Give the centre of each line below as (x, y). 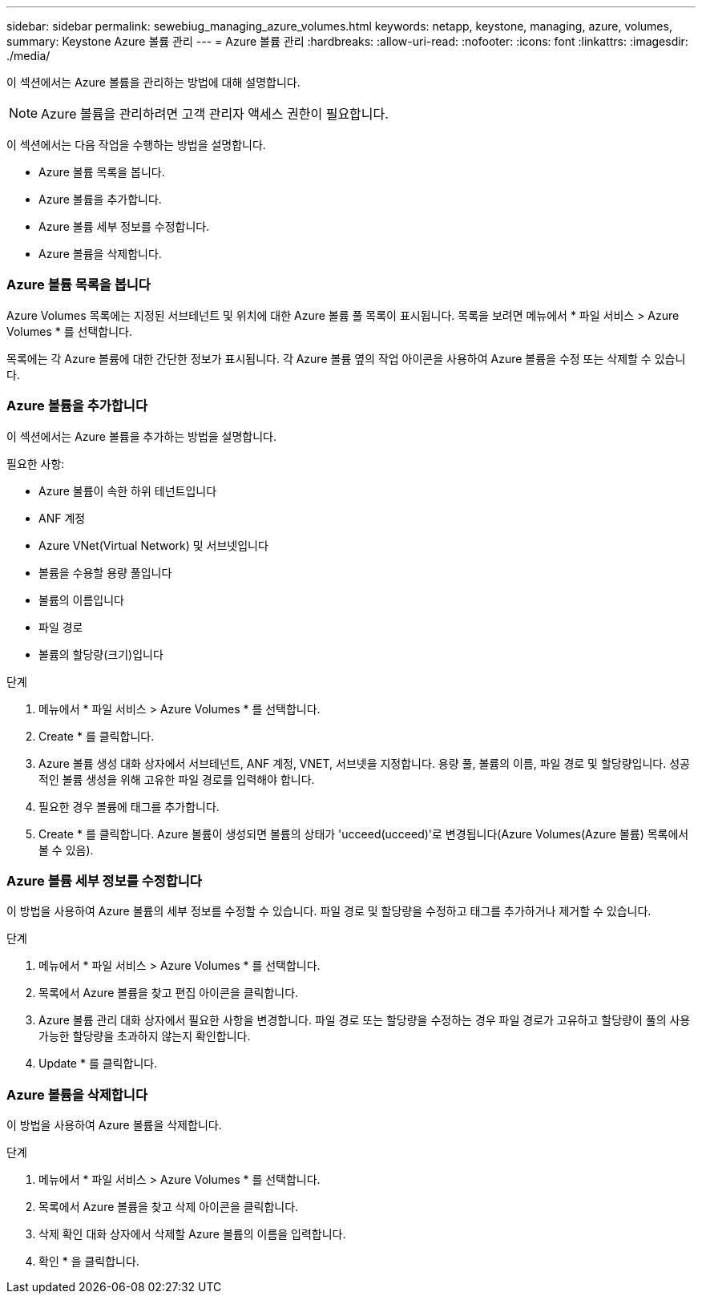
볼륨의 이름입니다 (81, 600)
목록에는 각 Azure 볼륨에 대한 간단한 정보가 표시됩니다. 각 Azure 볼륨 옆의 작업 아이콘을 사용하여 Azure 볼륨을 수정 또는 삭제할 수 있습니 (346, 358)
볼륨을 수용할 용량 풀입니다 (105, 572)
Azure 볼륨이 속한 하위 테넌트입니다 (128, 491)
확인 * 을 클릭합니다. (89, 1261)
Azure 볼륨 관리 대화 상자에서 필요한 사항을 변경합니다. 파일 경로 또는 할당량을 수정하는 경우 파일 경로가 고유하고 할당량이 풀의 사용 (365, 1020)
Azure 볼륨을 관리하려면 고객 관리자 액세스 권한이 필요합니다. (215, 114)
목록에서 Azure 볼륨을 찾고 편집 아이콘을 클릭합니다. (169, 993)
